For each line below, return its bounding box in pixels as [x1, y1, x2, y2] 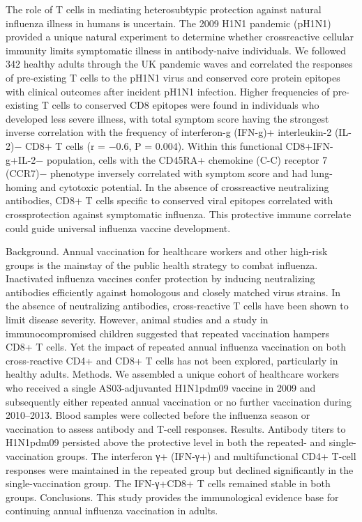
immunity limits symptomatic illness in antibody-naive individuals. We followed [6, 43, 347, 57]
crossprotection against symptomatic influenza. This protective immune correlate [6, 206, 352, 221]
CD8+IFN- [285, 138, 333, 153]
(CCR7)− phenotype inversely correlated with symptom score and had [6, 166, 308, 181]
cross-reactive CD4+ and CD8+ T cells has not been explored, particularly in [6, 353, 338, 367]
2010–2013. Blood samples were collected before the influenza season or [6, 408, 310, 422]
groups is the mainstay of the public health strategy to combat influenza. [6, 257, 318, 272]
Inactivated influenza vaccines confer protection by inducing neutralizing [6, 271, 315, 286]
